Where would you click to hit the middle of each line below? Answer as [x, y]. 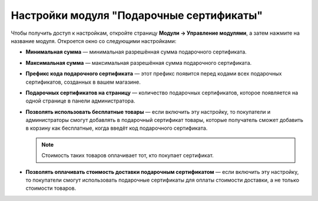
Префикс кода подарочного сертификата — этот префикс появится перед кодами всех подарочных [154, 74]
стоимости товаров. [51, 188]
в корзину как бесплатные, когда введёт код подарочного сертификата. [117, 128]
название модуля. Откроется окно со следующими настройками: [94, 41]
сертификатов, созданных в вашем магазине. [83, 82]
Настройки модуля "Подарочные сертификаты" [137, 15]
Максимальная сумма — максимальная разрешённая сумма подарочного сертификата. [139, 62]
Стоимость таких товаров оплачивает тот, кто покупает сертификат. [128, 156]
